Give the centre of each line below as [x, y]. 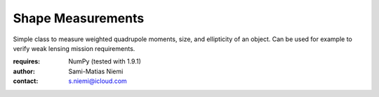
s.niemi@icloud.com [98, 81]
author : [24, 71]
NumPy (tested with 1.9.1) [105, 61]
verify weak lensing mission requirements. [74, 48]
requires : [27, 61]
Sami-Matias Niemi [96, 71]
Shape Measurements [79, 18]
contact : [26, 81]
